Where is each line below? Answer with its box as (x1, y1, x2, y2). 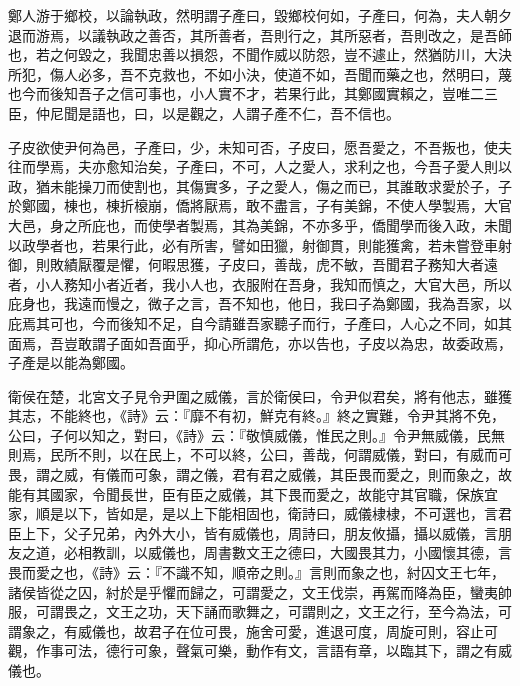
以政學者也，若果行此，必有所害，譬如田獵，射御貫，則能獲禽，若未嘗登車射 (8, 234, 512, 255)
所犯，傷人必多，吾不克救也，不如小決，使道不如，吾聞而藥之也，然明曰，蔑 (8, 63, 512, 84)
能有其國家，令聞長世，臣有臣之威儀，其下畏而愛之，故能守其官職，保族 (8, 483, 484, 504)
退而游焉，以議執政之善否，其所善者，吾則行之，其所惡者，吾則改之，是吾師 (8, 24, 512, 45)
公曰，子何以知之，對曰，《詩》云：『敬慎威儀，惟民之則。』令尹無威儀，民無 (8, 424, 505, 445)
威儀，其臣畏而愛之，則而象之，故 (287, 464, 512, 485)
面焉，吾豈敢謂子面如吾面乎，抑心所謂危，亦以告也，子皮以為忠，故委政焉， (8, 332, 512, 353)
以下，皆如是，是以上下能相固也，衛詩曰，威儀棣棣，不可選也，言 (63, 503, 498, 524)
